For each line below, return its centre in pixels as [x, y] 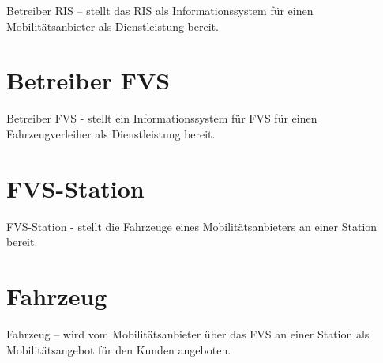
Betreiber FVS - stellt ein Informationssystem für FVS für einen [162, 118]
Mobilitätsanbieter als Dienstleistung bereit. [113, 26]
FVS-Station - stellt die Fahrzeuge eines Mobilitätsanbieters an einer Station [192, 226]
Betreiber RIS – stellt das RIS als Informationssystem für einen [160, 10]
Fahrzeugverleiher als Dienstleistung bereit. [111, 133]
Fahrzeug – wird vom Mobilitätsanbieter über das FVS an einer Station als [188, 333]
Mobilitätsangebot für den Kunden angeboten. [119, 349]
